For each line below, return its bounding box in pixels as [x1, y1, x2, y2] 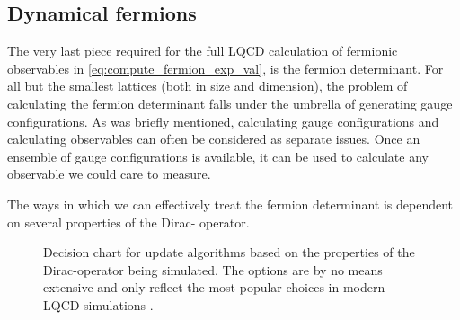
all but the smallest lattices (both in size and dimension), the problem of [7, 76, 408, 95]
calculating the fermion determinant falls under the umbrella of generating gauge [7, 93, 453, 112]
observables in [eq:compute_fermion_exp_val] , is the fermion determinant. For [7, 58, 444, 77]
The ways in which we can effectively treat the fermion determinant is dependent [7, 194, 454, 213]
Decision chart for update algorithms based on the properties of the [43, 243, 415, 262]
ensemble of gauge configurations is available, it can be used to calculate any [7, 147, 429, 165]
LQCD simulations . [43, 295, 154, 314]
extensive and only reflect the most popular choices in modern [43, 278, 385, 297]
